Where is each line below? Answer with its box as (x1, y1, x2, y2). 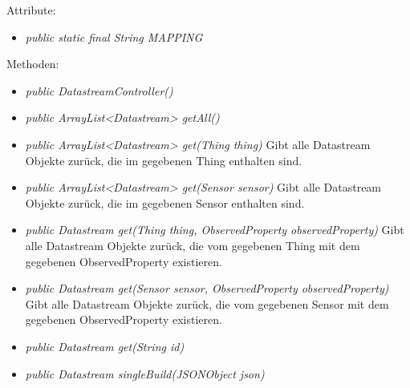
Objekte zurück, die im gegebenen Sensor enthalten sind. (25, 194, 305, 211)
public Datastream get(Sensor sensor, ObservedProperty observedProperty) (25, 280, 389, 297)
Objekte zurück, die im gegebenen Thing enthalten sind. (25, 152, 302, 168)
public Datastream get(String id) (25, 337, 185, 354)
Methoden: (6, 55, 59, 72)
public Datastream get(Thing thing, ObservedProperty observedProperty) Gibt (25, 221, 404, 238)
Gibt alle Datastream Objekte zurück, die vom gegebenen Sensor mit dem (25, 295, 389, 312)
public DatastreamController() (25, 82, 173, 99)
